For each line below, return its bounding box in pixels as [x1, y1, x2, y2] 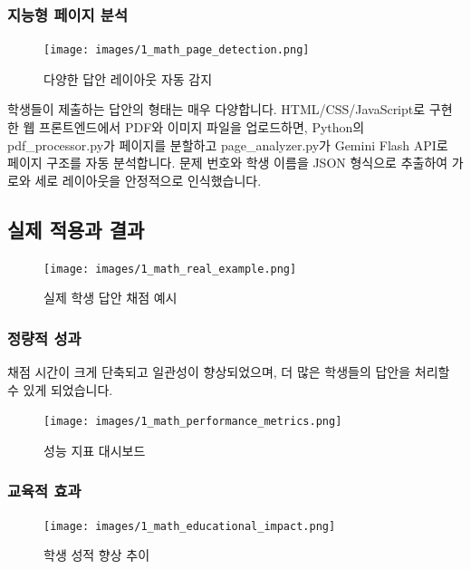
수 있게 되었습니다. [7, 380, 113, 399]
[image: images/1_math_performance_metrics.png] [43, 415, 342, 429]
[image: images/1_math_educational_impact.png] [43, 519, 336, 533]
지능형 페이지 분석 [7, 3, 128, 25]
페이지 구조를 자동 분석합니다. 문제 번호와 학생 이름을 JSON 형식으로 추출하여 [7, 153, 448, 172]
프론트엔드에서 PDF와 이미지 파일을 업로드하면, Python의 [39, 118, 365, 137]
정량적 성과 [7, 326, 82, 349]
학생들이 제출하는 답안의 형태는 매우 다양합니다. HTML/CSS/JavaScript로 [7, 100, 426, 119]
